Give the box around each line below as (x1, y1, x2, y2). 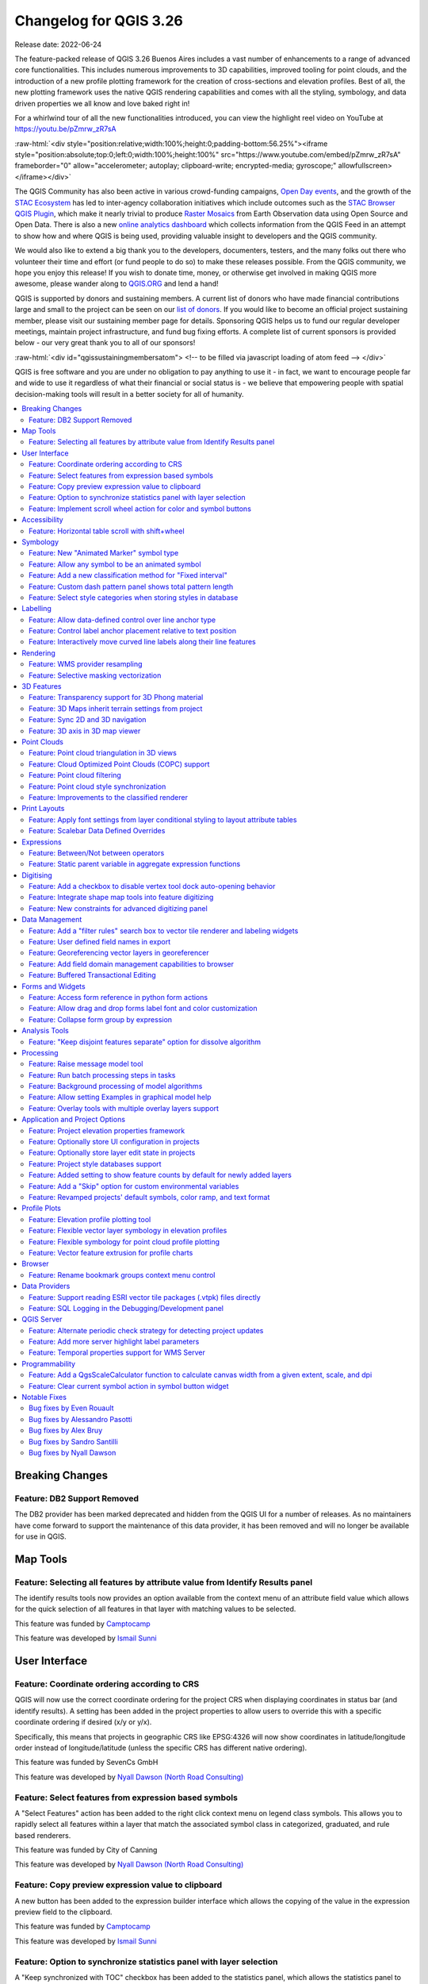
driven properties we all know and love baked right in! (14, 98, 190, 108)
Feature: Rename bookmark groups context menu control (29, 1270, 216, 1279)
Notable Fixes (21, 1393, 67, 1402)
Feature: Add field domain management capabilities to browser (29, 959, 234, 968)
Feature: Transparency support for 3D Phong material (29, 693, 204, 702)
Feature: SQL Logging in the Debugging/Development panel (29, 1303, 224, 1313)
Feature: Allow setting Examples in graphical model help (29, 1092, 212, 1102)
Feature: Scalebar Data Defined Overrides (29, 826, 166, 836)
